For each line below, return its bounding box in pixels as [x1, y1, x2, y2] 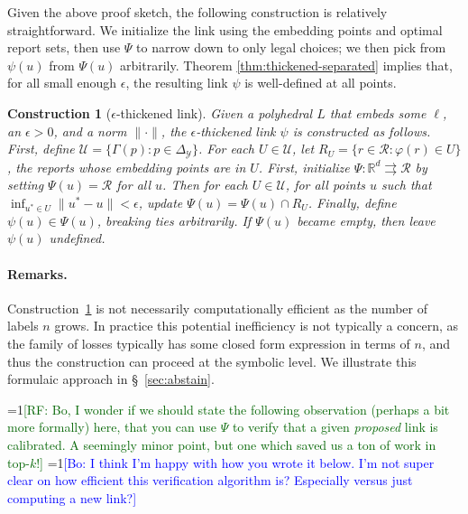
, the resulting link [125, 73, 228, 92]
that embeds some [329, 103, 427, 122]
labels [7, 316, 39, 335]
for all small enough [7, 73, 117, 92]
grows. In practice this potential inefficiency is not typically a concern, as [54, 316, 459, 335]
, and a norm [53, 121, 127, 140]
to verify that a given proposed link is [232, 417, 438, 436]
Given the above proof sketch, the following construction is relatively [7, 3, 388, 21]
